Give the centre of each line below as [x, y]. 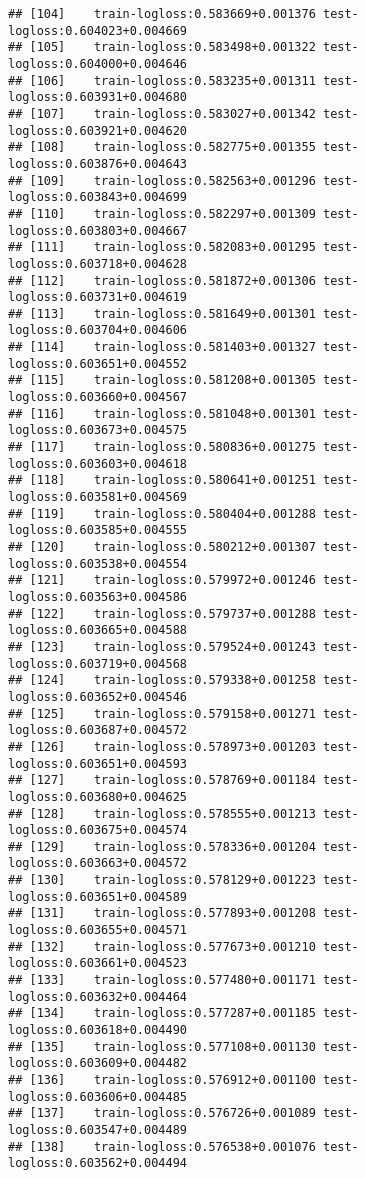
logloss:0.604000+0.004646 [97, 63]
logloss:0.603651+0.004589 [97, 896]
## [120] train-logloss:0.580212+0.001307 [162, 547]
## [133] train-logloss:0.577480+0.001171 [162, 980]
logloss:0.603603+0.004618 [97, 463]
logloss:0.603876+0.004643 [97, 163]
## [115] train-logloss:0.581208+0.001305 [162, 380]
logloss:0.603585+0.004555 [97, 530]
